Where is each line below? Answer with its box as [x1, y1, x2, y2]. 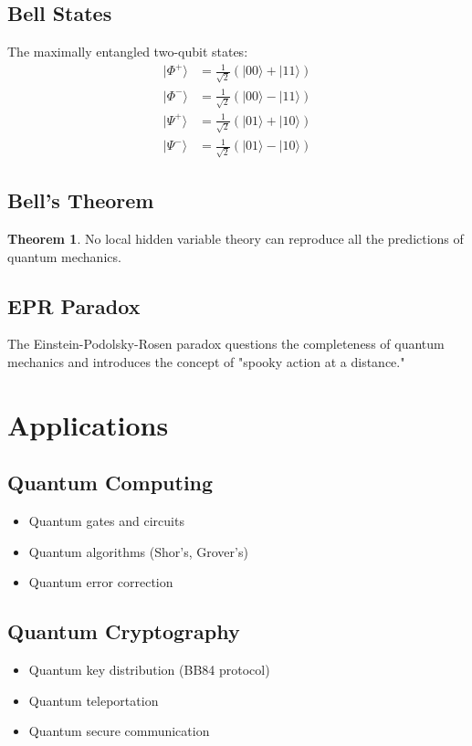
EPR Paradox [7, 291, 141, 320]
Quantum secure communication [28, 721, 210, 741]
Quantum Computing [7, 468, 214, 497]
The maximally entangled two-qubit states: [7, 42, 248, 61]
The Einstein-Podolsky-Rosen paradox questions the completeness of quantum [7, 334, 445, 353]
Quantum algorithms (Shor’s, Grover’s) [28, 541, 248, 561]
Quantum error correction [28, 573, 173, 592]
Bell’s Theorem [7, 186, 154, 215]
